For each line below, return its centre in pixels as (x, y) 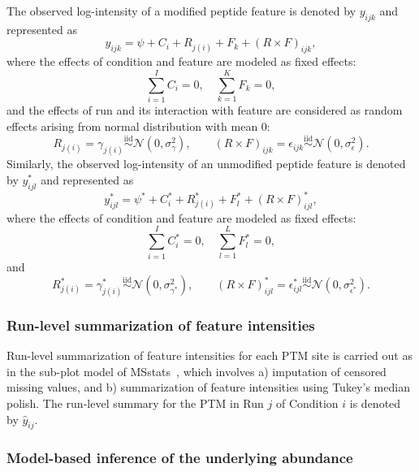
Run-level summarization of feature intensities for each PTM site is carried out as (209, 355)
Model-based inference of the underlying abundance (180, 458)
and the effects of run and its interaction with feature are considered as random (205, 109)
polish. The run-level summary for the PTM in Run (135, 403)
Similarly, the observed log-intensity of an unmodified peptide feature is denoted (206, 164)
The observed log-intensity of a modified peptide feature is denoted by (181, 11)
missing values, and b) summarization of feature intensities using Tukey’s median (208, 387)
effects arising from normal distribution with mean (132, 126)
